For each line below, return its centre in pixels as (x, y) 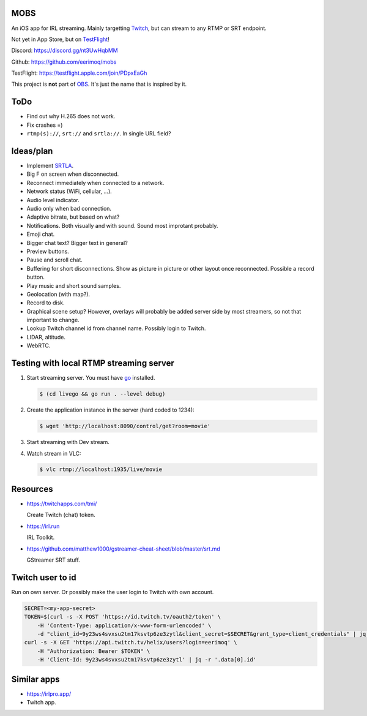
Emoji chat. (41, 234)
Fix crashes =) (45, 125)
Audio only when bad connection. (69, 209)
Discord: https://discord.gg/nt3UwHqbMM (65, 51)
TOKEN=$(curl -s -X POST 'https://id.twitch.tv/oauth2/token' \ (123, 617)
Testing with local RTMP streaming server (93, 364)
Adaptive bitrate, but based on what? (73, 217)
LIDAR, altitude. (46, 337)
